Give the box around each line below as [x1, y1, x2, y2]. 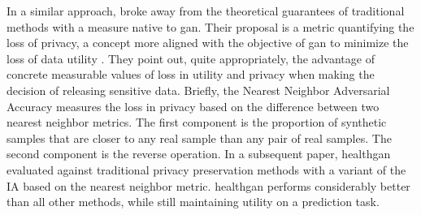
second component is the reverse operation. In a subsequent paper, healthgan [7, 145, 391, 162]
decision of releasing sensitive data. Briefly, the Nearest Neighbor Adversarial [7, 81, 390, 98]
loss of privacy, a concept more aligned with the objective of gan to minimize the [7, 34, 409, 51]
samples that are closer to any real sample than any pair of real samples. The [7, 129, 392, 146]
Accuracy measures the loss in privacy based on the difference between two [7, 97, 380, 114]
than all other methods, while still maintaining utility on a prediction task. [7, 193, 380, 210]
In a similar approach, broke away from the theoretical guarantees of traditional [7, 2, 405, 19]
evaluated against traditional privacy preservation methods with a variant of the [7, 161, 406, 178]
